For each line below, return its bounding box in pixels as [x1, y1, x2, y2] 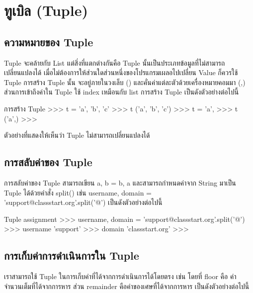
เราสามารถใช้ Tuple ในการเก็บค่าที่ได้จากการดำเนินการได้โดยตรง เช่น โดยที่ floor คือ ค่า [4, 271, 237, 282]
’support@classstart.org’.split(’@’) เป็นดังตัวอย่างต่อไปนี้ [4, 197, 163, 207]
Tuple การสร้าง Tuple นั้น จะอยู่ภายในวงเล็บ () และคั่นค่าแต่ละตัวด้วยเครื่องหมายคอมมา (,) [4, 77, 246, 87]
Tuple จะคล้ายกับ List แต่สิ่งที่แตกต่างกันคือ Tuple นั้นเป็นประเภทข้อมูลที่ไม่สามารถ [4, 57, 225, 68]
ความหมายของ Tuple [4, 34, 93, 49]
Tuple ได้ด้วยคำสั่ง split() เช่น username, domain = [4, 187, 152, 197]
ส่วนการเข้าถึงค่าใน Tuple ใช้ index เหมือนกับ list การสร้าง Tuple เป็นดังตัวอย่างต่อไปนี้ [4, 87, 239, 97]
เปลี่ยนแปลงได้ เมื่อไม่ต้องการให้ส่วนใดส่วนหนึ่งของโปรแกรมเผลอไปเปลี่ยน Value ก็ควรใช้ [4, 67, 238, 78]
